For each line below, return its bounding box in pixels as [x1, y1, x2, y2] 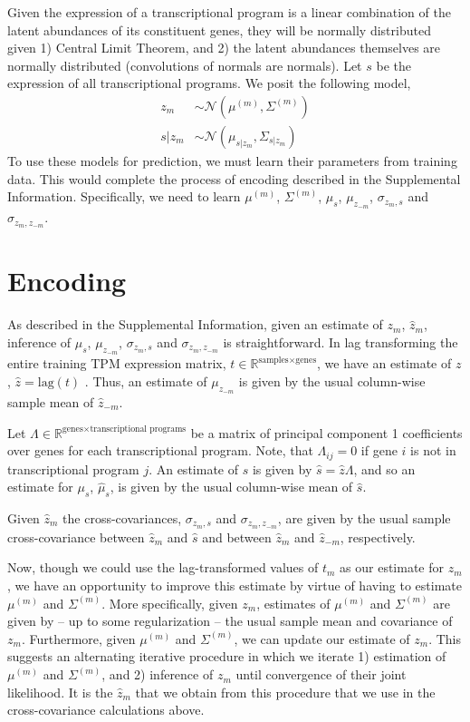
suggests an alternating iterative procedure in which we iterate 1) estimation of [7, 647, 446, 666]
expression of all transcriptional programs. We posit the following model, [7, 73, 411, 93]
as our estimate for [340, 558, 445, 577]
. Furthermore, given [21, 629, 136, 648]
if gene [360, 441, 398, 460]
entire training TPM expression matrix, [7, 354, 226, 373]
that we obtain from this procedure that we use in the [135, 682, 436, 701]
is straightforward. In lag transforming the [223, 333, 458, 351]
